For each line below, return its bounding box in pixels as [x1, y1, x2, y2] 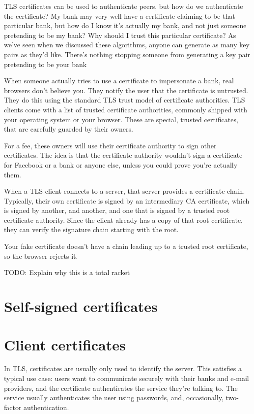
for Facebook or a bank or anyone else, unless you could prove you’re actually [4, 159, 238, 170]
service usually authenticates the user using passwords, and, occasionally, [4, 392, 224, 403]
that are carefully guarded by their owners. [4, 124, 133, 134]
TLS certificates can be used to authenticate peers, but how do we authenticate [4, 1, 243, 11]
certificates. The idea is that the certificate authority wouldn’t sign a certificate [4, 150, 243, 160]
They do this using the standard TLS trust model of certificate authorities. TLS [4, 95, 245, 105]
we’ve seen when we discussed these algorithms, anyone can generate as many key [4, 39, 250, 50]
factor [4, 402, 22, 412]
